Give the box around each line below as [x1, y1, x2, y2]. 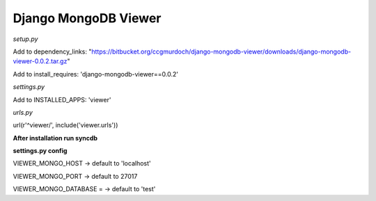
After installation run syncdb [13, 134, 97, 142]
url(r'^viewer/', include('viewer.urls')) [13, 121, 118, 129]
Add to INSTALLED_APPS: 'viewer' [13, 95, 111, 104]
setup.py [13, 35, 38, 43]
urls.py [13, 108, 33, 116]
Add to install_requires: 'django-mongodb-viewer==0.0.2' [13, 70, 179, 78]
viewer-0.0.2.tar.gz [13, 57, 68, 65]
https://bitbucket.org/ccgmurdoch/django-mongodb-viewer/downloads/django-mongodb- [91, 47, 352, 56]
